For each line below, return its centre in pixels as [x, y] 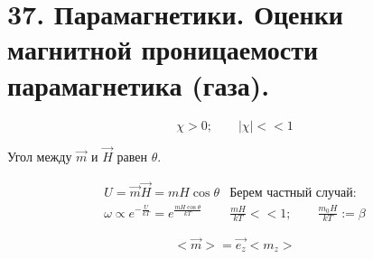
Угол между [40, 156]
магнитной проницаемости [163, 49]
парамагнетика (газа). [139, 84]
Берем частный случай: [293, 193]
